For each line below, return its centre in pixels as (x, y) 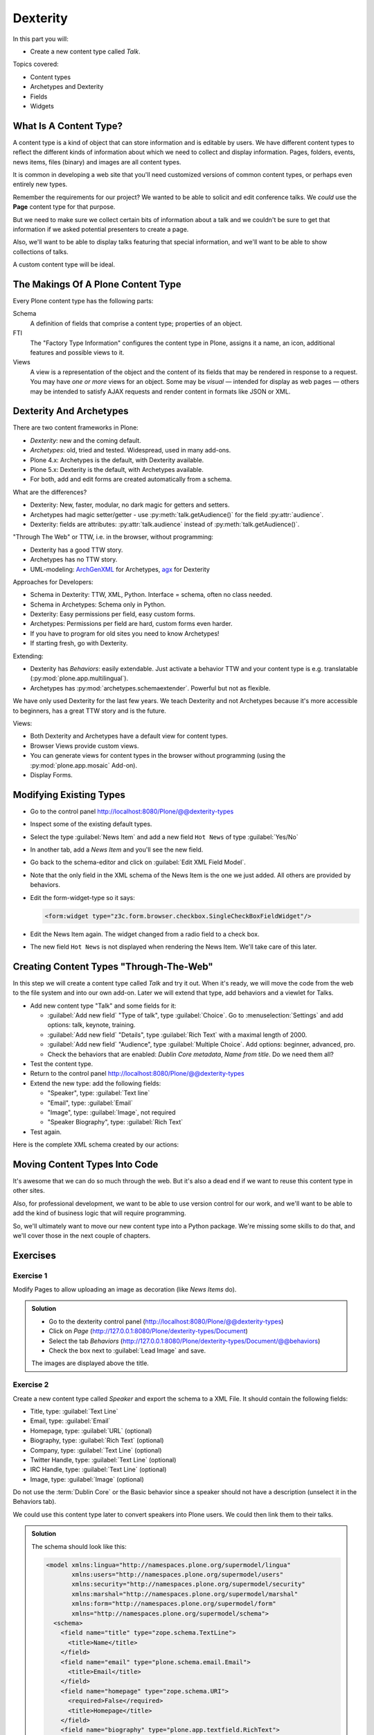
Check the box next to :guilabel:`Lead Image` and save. (127, 1351)
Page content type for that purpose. (64, 207)
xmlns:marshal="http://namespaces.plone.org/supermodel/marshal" (185, 1594)
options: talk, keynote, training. (91, 1025)
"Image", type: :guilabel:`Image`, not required (112, 1112)
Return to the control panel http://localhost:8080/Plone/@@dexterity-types (137, 1074)
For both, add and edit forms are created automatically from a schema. (131, 480)
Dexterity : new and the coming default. (86, 440)
